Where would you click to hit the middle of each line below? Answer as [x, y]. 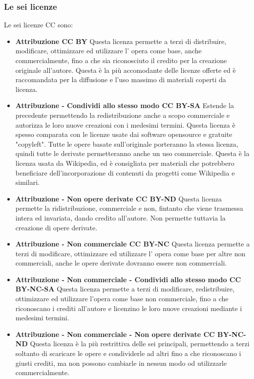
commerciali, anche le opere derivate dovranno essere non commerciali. [121, 263]
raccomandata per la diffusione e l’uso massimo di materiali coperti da [121, 79]
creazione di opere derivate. [56, 227]
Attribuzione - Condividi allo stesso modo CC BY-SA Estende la [125, 105]
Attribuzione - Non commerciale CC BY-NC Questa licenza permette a [133, 244]
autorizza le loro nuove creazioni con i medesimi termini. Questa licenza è [125, 124]
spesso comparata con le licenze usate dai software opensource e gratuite [124, 134]
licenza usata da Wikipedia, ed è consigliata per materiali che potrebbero [125, 163]
